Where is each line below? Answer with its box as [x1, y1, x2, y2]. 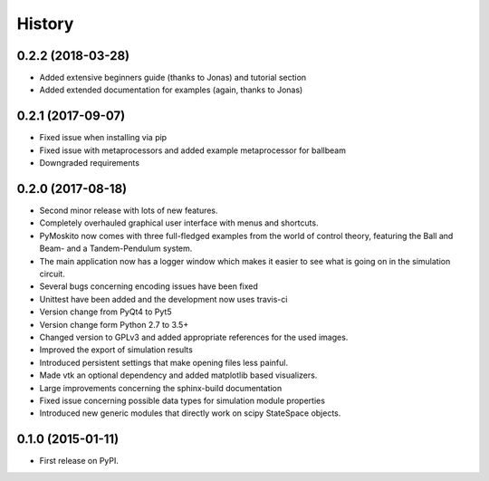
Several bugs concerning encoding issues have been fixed [39, 281, 258, 292]
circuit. [39, 268, 65, 279]
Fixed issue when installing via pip [39, 132, 168, 143]
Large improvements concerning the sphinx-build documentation [39, 382, 283, 393]
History [16, 14, 74, 34]
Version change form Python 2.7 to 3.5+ [39, 319, 189, 330]
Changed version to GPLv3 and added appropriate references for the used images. [39, 332, 349, 342]
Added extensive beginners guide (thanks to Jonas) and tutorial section [39, 72, 307, 83]
